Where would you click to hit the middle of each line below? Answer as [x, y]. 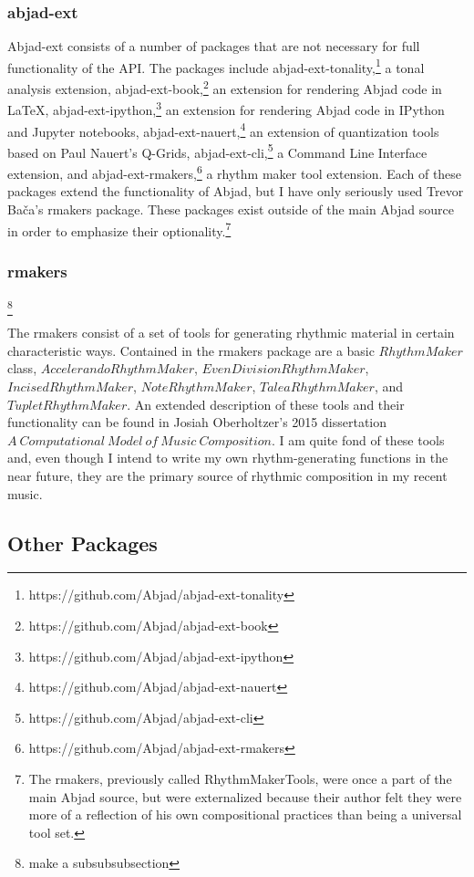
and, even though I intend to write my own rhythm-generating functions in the [228, 458]
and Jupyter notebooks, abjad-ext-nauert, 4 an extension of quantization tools [223, 130]
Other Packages [82, 543]
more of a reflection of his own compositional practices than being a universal [245, 814]
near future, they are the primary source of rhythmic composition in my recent [227, 476]
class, [22, 368]
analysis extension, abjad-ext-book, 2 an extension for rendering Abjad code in [225, 87]
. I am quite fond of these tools [358, 439]
